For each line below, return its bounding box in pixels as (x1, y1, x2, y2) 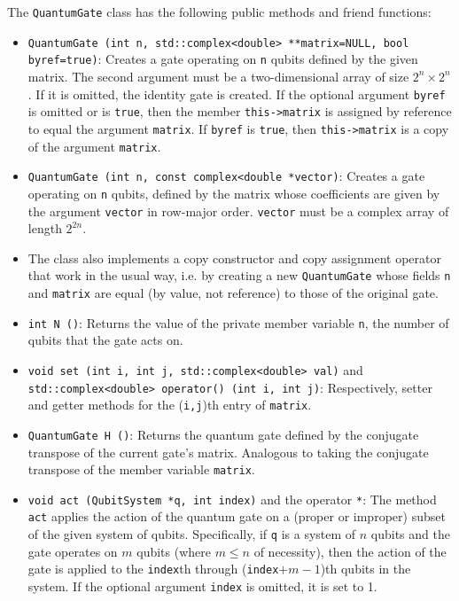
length (27, 219, 62, 238)
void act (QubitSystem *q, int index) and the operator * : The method (27, 489, 437, 508)
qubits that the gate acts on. (27, 331, 183, 349)
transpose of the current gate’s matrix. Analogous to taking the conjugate (27, 442, 429, 461)
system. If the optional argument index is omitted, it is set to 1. (27, 577, 377, 595)
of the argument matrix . (27, 137, 161, 155)
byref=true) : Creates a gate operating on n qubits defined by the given (27, 50, 418, 68)
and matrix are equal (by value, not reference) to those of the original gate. (27, 284, 439, 301)
